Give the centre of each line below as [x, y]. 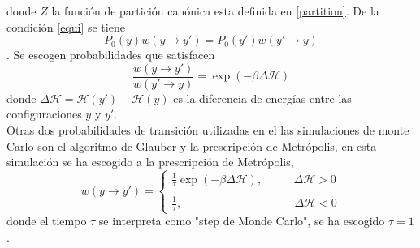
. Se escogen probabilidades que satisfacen [111, 55]
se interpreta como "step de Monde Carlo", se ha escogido [242, 221]
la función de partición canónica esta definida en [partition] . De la [215, 11]
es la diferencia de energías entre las [262, 98]
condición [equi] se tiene [66, 26]
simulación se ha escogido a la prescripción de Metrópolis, [150, 162]
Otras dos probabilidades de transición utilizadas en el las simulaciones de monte [208, 130]
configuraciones [44, 114]
